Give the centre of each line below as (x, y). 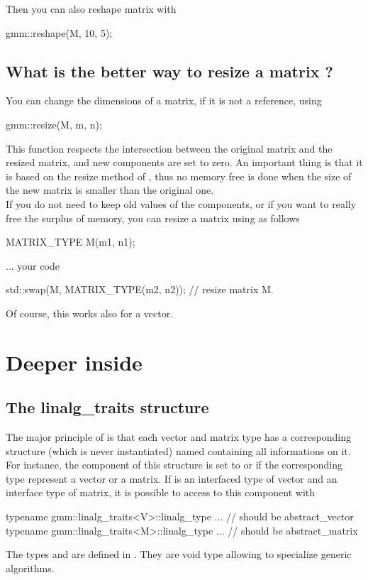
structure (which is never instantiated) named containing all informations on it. (178, 450)
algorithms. (30, 568)
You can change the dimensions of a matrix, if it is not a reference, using (164, 100)
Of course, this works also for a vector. (90, 313)
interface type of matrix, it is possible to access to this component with (161, 492)
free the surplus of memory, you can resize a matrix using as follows (153, 218)
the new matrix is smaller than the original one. (110, 190)
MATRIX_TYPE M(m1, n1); (71, 242)
